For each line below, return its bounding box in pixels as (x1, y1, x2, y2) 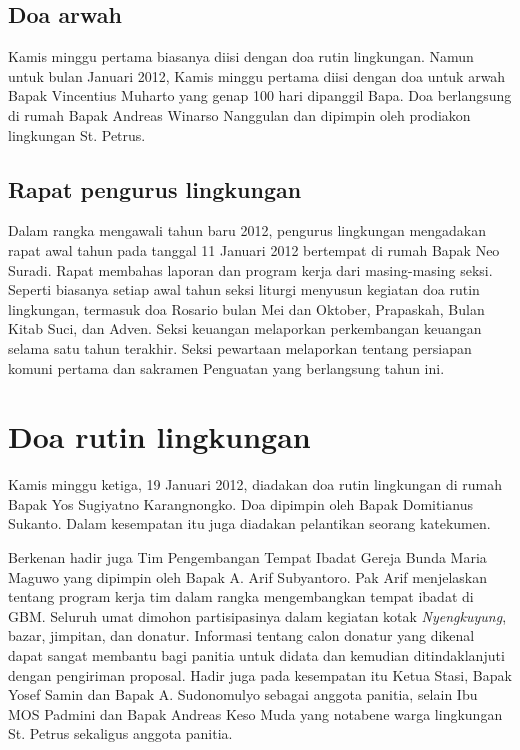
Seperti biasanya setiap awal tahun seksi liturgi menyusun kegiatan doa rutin (8, 279, 480, 300)
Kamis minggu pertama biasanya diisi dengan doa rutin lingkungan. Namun (8, 46, 474, 67)
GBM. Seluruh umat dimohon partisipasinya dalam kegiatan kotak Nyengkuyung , (8, 605, 507, 626)
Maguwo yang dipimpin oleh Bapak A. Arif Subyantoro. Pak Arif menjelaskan (8, 566, 487, 587)
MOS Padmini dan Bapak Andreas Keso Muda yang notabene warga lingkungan (8, 703, 503, 724)
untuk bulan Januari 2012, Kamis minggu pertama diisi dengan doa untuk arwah (8, 65, 506, 86)
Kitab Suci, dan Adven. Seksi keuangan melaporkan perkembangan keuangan (8, 318, 482, 339)
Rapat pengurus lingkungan (8, 173, 302, 204)
